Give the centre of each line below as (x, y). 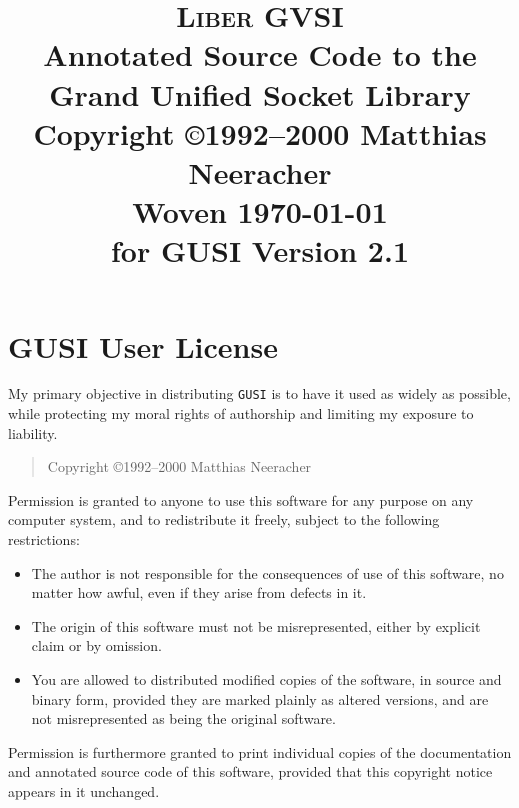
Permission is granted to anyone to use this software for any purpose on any (241, 499)
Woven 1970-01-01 (260, 211)
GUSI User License (143, 345)
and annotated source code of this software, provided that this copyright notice (250, 771)
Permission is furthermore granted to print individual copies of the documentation (260, 751)
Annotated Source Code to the (260, 54)
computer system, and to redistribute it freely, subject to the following (224, 519)
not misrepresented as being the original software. (183, 718)
